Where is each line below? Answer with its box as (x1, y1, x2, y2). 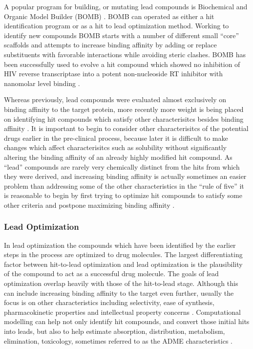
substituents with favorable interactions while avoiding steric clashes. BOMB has (4, 49, 246, 59)
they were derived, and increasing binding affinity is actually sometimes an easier (4, 171, 247, 181)
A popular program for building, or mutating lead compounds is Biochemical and (4, 1, 248, 11)
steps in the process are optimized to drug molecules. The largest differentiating (4, 249, 243, 260)
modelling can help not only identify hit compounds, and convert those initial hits (4, 316, 250, 327)
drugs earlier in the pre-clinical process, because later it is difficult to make (4, 132, 228, 143)
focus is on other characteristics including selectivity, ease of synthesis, (4, 297, 214, 307)
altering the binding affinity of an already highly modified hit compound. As (4, 152, 232, 162)
